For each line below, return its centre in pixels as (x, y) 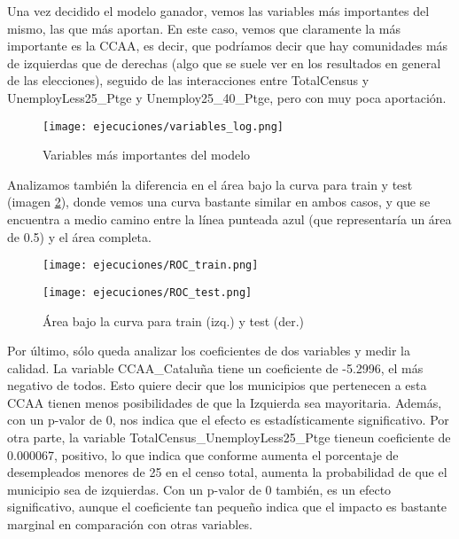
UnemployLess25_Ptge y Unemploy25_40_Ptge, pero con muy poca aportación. (227, 97)
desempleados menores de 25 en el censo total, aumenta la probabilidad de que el (227, 472)
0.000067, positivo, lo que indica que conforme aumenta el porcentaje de (203, 454)
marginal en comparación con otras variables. (130, 524)
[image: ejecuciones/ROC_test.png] (148, 292)
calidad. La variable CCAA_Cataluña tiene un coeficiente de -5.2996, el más (215, 367)
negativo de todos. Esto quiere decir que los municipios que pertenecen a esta (217, 385)
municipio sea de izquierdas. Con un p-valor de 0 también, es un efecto (199, 489)
